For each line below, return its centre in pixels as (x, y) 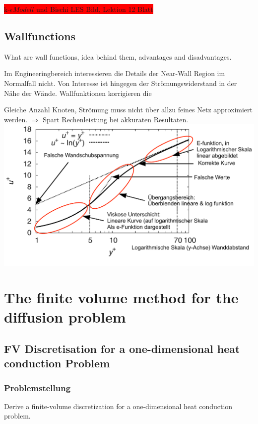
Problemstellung (37, 387)
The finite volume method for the (121, 297)
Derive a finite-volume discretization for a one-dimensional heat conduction (118, 406)
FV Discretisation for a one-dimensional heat (122, 348)
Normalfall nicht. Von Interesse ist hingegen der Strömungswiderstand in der (121, 83)
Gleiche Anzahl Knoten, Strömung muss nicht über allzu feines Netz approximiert (128, 110)
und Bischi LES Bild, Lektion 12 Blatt (95, 9)
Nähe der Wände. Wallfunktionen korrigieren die (78, 93)
